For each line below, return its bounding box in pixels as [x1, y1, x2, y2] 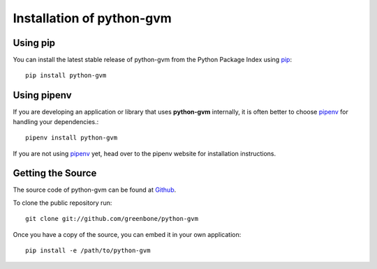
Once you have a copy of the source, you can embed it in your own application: [13, 230, 242, 238]
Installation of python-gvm [13, 10, 172, 26]
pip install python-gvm [25, 72, 107, 79]
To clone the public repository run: [13, 199, 112, 207]
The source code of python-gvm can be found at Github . [13, 185, 177, 194]
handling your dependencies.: [13, 117, 99, 125]
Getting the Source [13, 167, 97, 179]
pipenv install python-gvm [25, 134, 118, 142]
